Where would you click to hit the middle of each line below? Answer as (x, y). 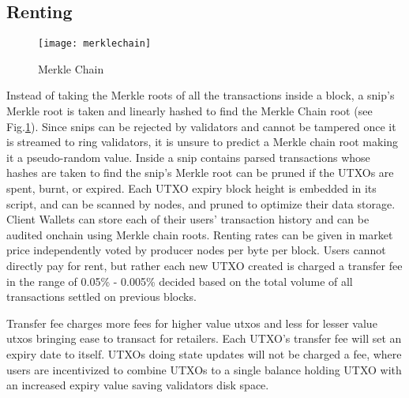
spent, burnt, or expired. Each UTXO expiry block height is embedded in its (191, 188)
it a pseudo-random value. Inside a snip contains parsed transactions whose (188, 157)
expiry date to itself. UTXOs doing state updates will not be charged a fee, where (204, 353)
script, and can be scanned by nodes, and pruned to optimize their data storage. (201, 203)
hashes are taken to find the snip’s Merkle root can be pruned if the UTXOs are (200, 173)
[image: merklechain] (95, 44)
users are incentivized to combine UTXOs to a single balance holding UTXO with (204, 369)
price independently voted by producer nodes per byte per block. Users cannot (196, 250)
